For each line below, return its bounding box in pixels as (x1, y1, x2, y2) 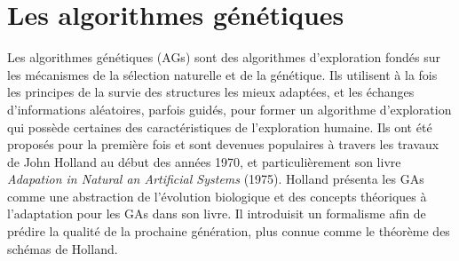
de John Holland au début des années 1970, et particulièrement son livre (7, 152, 401, 170)
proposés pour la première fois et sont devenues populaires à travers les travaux (7, 135, 439, 154)
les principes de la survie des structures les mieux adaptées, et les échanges (7, 83, 415, 101)
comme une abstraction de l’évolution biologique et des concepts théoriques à (7, 186, 427, 205)
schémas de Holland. (7, 239, 118, 257)
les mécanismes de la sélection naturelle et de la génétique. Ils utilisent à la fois (7, 65, 438, 83)
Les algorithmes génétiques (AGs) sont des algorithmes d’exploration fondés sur (7, 48, 441, 67)
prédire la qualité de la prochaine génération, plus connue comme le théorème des (7, 222, 450, 241)
